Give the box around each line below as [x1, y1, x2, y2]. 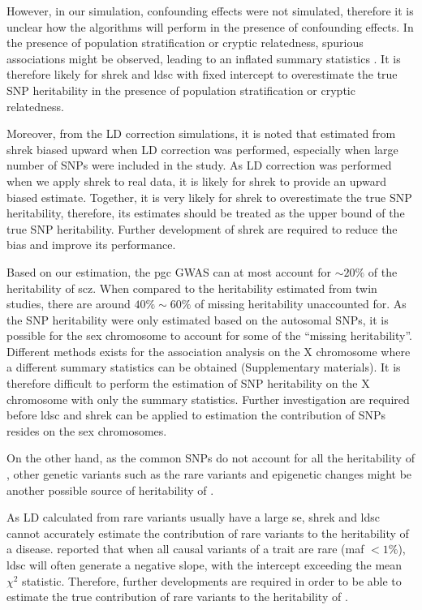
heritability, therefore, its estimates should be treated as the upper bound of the [6, 204, 405, 221]
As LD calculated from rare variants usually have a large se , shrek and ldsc [6, 509, 381, 526]
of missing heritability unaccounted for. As [194, 295, 407, 312]
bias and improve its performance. [6, 236, 176, 253]
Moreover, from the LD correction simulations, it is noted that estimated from [6, 125, 396, 142]
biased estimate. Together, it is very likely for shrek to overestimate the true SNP [6, 188, 412, 205]
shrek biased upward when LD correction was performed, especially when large [6, 140, 398, 157]
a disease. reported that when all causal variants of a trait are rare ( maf [6, 540, 364, 557]
